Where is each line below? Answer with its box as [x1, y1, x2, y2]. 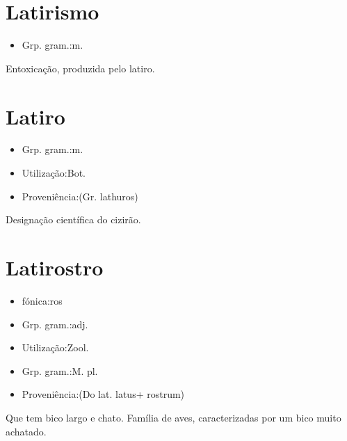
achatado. [6, 424, 47, 438]
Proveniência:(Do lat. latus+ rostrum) [22, 387, 185, 401]
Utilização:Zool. [22, 340, 89, 355]
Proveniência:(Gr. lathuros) [22, 189, 138, 203]
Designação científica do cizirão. [6, 212, 141, 227]
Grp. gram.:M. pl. [22, 363, 98, 378]
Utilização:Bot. [22, 166, 86, 180]
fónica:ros [22, 293, 63, 307]
